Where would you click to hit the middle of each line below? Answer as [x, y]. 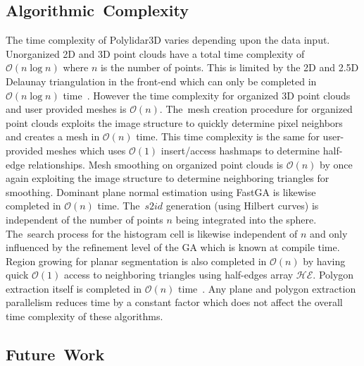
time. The [119, 206]
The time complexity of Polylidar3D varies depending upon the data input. [168, 40]
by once [336, 164]
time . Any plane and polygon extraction [267, 288]
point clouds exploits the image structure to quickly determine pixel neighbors [174, 122]
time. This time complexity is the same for [228, 136]
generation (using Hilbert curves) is [242, 206]
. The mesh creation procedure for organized [256, 109]
